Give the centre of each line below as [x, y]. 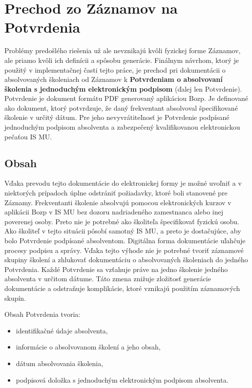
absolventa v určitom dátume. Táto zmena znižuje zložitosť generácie [108, 279]
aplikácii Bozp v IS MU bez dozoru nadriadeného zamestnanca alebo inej [114, 212]
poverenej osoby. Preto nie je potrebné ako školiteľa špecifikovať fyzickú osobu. [122, 221]
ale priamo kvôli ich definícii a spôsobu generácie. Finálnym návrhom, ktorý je [122, 60]
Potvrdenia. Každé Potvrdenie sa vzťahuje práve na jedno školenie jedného [116, 269]
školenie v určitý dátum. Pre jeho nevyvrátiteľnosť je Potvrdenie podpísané [117, 117]
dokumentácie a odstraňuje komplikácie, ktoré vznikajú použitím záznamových [122, 288]
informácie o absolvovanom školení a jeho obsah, [88, 347]
